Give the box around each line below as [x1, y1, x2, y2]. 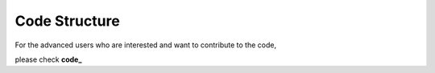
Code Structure [14, 12, 120, 30]
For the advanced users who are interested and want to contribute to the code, [14, 40, 277, 50]
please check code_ [14, 55, 82, 64]
